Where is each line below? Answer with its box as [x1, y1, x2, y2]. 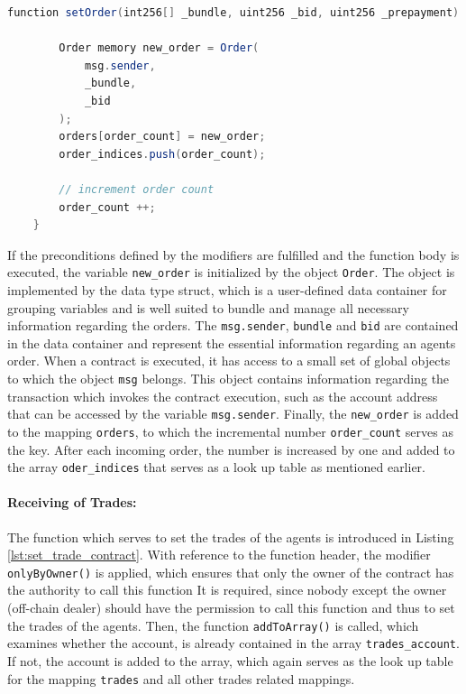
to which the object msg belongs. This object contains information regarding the [7, 369, 450, 387]
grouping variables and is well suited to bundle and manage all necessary [7, 298, 409, 317]
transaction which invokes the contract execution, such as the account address [7, 386, 438, 405]
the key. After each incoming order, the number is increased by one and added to [7, 440, 455, 458]
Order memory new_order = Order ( [59, 42, 260, 55]
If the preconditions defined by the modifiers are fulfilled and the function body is [7, 245, 460, 264]
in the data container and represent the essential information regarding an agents [7, 333, 456, 352]
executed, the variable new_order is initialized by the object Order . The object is [7, 263, 455, 282]
